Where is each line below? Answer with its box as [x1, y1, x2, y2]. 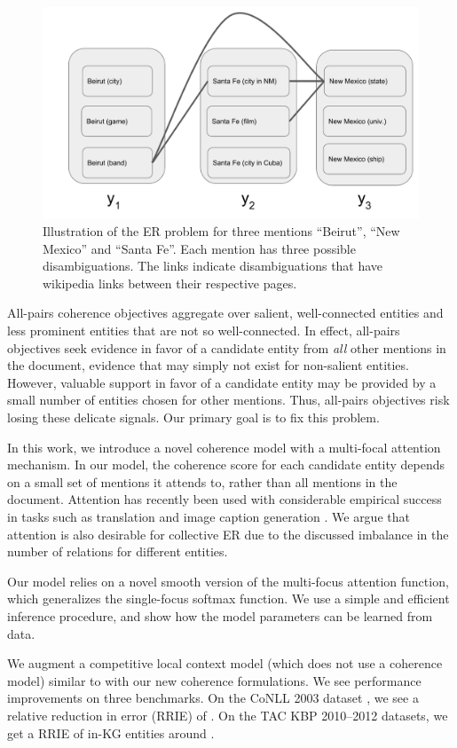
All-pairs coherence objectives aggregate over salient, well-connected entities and [7, 303, 444, 322]
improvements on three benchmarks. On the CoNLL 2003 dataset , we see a [7, 689, 419, 707]
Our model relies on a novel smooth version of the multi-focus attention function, [7, 571, 449, 590]
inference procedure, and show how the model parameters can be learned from [7, 606, 433, 625]
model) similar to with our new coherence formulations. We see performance [7, 671, 422, 689]
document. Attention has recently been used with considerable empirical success [7, 490, 442, 508]
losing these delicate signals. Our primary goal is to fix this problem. [7, 408, 380, 427]
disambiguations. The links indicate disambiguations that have [43, 256, 383, 275]
